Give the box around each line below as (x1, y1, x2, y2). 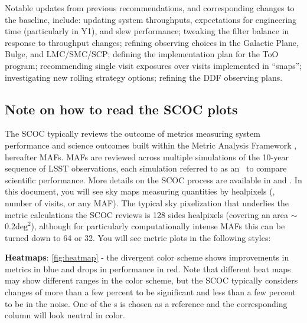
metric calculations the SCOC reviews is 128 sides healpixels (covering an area (5, 208, 289, 220)
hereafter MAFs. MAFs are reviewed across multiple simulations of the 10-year (5, 150, 289, 163)
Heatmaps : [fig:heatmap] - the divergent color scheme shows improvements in (5, 251, 289, 263)
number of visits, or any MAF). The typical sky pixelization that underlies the (5, 196, 289, 209)
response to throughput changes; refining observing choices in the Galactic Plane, (5, 36, 299, 48)
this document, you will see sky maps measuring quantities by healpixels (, (5, 185, 275, 197)
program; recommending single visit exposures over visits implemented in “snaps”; (5, 59, 302, 71)
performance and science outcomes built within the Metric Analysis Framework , (5, 139, 297, 151)
